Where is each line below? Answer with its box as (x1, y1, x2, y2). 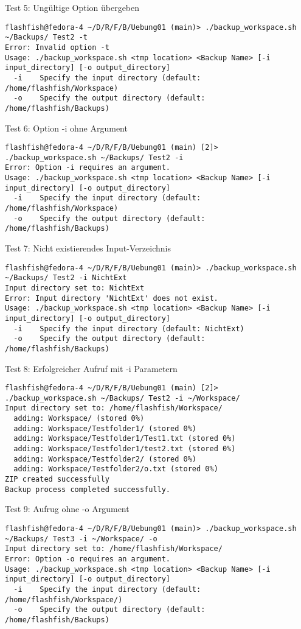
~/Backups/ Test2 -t (5, 33, 88, 42)
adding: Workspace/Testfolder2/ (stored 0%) (13, 454, 196, 463)
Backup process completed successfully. (5, 485, 171, 494)
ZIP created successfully (5, 475, 109, 483)
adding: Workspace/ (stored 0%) (13, 414, 145, 423)
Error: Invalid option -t (5, 43, 109, 52)
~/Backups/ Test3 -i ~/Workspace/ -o (5, 534, 157, 543)
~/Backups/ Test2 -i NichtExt (5, 273, 127, 283)
